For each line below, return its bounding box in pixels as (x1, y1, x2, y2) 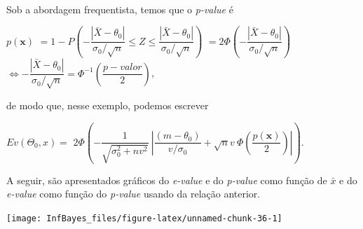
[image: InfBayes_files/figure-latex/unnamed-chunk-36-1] (6, 213, 282, 223)
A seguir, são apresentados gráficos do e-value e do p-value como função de (6, 172, 327, 187)
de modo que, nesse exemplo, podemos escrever (6, 97, 209, 112)
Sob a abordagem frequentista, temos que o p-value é (6, 1, 233, 16)
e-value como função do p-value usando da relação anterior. (6, 186, 261, 201)
